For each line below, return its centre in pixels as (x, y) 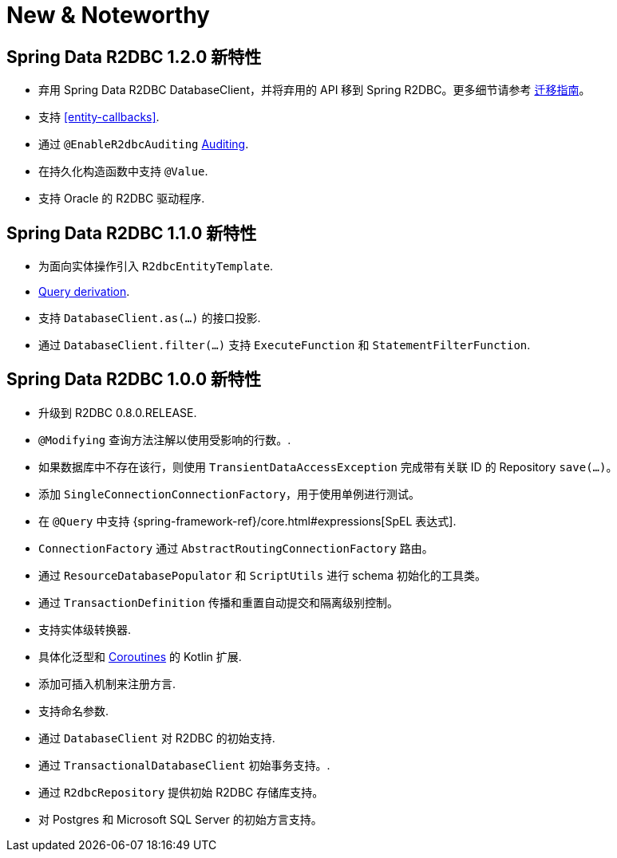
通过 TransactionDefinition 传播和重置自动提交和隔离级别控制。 (218, 602)
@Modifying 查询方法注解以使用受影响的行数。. (165, 439)
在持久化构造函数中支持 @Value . (123, 171)
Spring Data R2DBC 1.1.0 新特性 (132, 233)
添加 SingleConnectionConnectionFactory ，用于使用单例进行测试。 (229, 494)
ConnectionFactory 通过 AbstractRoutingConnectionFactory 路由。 (236, 548)
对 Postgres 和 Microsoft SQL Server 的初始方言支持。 (180, 819)
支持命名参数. (74, 710)
